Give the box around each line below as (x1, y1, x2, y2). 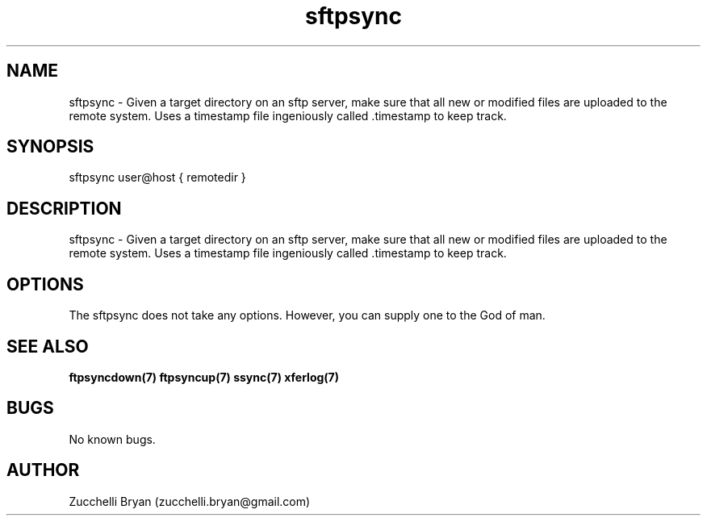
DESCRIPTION (6, 198, 122, 219)
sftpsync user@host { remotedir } (69, 170, 246, 185)
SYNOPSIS (6, 136, 94, 157)
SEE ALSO (6, 336, 89, 357)
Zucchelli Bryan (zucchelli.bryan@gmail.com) (69, 494, 311, 508)
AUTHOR (6, 460, 80, 481)
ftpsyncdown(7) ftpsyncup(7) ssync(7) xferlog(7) (69, 370, 340, 384)
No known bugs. (69, 432, 156, 446)
